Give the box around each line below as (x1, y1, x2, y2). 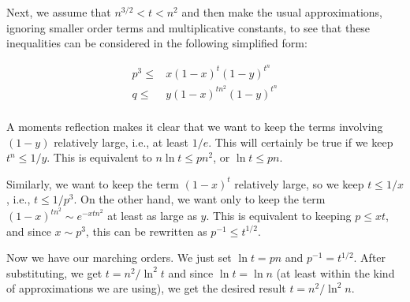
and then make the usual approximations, (181, 4, 382, 20)
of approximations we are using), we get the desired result (6, 280, 286, 296)
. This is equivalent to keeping (206, 207, 352, 224)
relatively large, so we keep (234, 175, 364, 192)
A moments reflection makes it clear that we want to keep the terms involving (6, 118, 383, 134)
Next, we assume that (6, 4, 111, 20)
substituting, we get (6, 264, 102, 281)
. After (353, 249, 386, 266)
